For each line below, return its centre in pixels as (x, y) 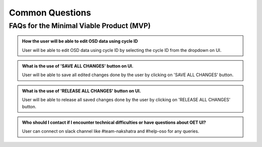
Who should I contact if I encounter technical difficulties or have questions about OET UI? (114, 122)
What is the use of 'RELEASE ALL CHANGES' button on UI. (82, 91)
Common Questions (50, 13)
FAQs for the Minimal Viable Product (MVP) (80, 26)
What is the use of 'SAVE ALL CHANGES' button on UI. (78, 66)
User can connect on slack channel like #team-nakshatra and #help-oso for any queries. (111, 131)
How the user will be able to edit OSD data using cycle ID (80, 41)
